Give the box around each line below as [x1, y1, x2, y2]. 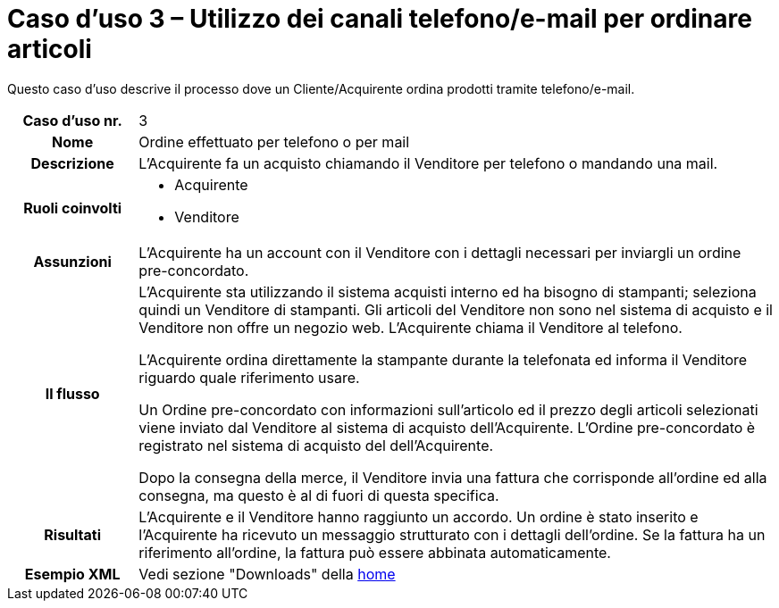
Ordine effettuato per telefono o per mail [138, 132, 410, 151]
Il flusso [45, 384, 100, 403]
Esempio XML [24, 564, 121, 583]
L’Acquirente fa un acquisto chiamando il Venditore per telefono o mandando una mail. [138, 154, 718, 172]
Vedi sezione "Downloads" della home [138, 564, 396, 583]
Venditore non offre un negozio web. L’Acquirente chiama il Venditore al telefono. [138, 318, 683, 337]
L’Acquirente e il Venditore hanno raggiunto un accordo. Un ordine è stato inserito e [138, 507, 699, 526]
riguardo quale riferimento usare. [138, 368, 360, 387]
